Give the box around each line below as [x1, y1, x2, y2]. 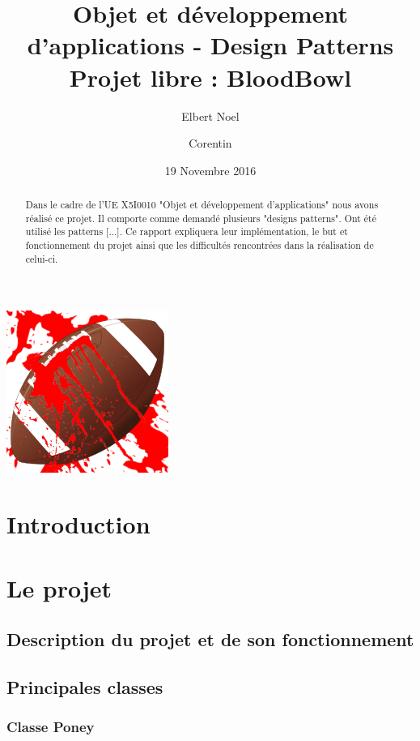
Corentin [189, 135, 232, 152]
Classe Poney [6, 717, 95, 737]
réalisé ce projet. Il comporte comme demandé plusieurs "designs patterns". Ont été [25, 211, 376, 225]
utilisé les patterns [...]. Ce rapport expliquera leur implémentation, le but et [25, 225, 348, 238]
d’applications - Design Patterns [27, 28, 394, 62]
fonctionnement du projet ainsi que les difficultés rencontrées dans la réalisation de [25, 238, 374, 252]
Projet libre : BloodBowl [69, 60, 352, 93]
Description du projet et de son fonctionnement [6, 627, 414, 652]
